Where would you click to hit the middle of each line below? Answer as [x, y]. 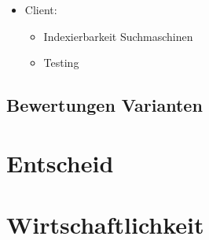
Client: [41, 9]
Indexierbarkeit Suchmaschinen [118, 36]
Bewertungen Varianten [104, 105]
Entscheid [60, 162]
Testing [61, 63]
